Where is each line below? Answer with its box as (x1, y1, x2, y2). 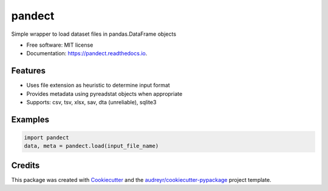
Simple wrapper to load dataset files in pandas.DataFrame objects (11, 30, 176, 38)
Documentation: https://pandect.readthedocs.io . (26, 50, 148, 57)
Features (11, 65, 46, 76)
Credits (11, 160, 40, 170)
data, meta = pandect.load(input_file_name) (24, 142, 159, 150)
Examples (11, 114, 50, 124)
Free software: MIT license (26, 41, 94, 49)
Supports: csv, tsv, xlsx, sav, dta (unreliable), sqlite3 (26, 99, 157, 106)
